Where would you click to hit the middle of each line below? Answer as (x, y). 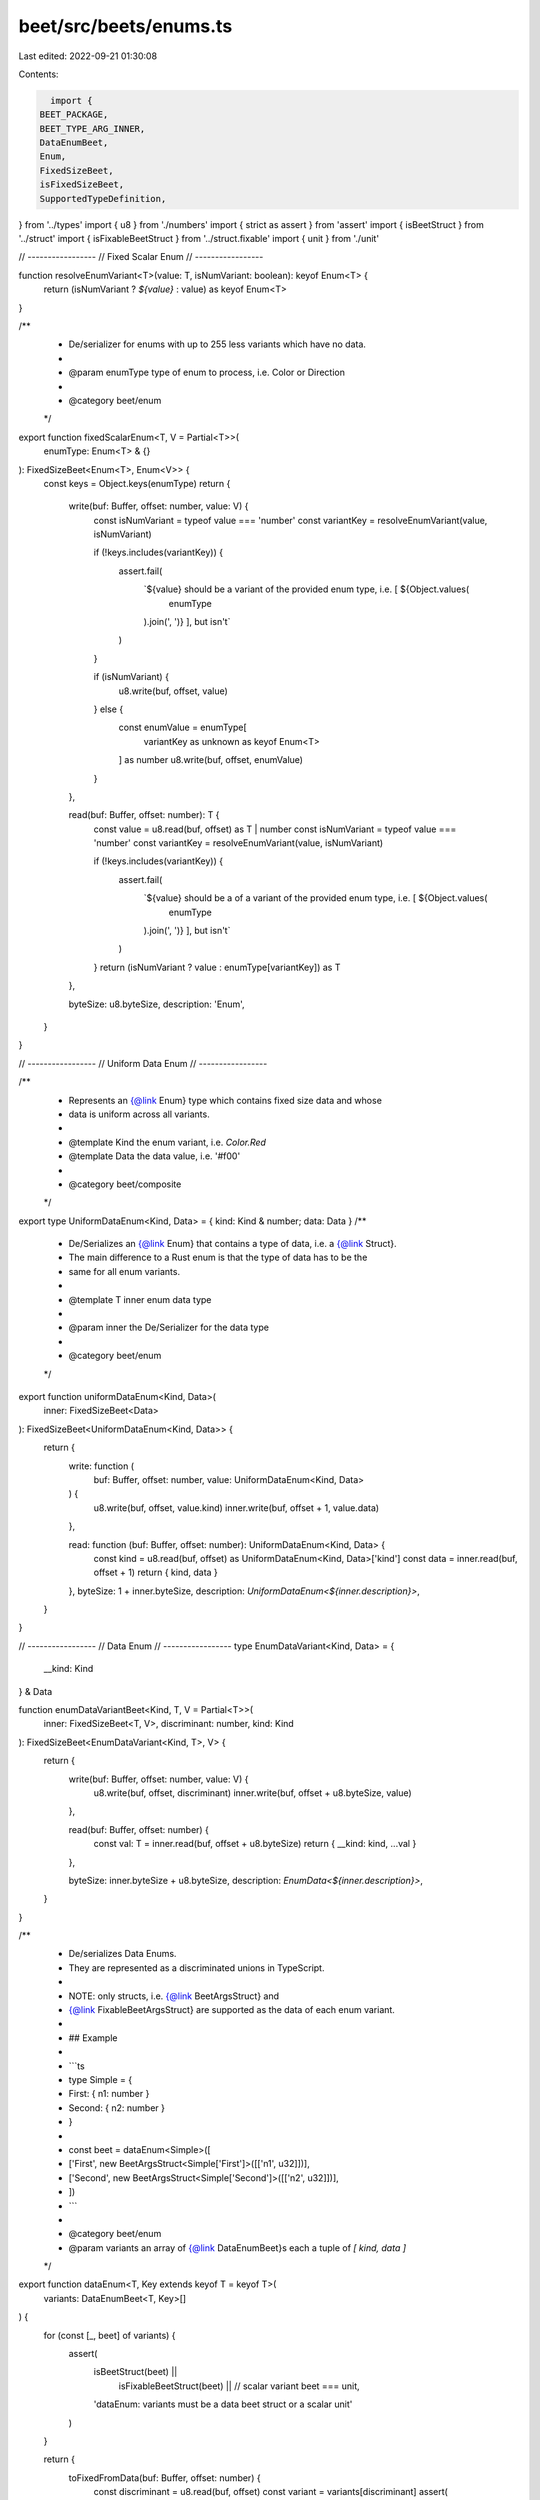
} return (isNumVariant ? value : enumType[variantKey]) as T (217, 967)
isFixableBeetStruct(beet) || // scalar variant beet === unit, (239, 2386)
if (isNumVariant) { (131, 677)
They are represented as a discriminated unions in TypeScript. (196, 1967)
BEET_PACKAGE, (74, 114)
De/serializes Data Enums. (122, 1954)
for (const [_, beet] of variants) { (109, 2335)
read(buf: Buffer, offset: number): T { (144, 815)
